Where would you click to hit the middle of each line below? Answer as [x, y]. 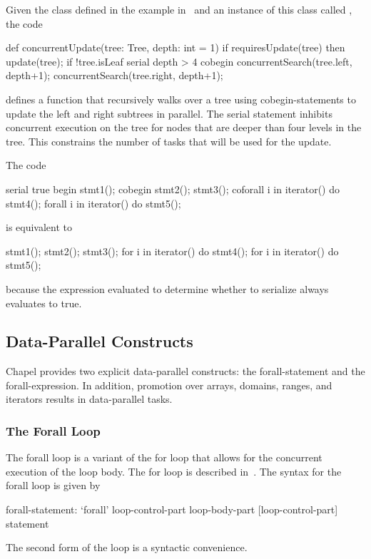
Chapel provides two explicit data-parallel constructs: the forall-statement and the [185, 371]
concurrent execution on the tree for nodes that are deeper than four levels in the [184, 127]
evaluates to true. [44, 303]
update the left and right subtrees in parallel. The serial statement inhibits [169, 113]
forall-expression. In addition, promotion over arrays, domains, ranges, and [169, 385]
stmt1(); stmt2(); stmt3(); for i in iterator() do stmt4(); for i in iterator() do [172, 251]
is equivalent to [39, 227]
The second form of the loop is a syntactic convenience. [127, 547]
